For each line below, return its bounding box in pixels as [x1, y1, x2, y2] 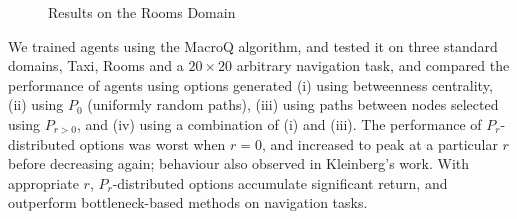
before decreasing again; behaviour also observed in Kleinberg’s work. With [8, 153, 470, 174]
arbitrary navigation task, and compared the [236, 55, 510, 76]
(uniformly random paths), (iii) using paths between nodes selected [87, 94, 499, 115]
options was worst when [79, 133, 226, 154]
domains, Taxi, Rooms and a [8, 55, 184, 76]
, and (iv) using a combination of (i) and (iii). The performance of [76, 113, 482, 134]
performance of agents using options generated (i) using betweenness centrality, [8, 74, 493, 95]
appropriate [8, 172, 79, 193]
